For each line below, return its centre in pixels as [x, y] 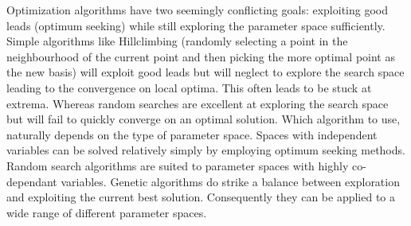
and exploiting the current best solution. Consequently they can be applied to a [201, 197]
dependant [32, 181]
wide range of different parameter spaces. [107, 212]
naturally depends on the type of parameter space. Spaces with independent [192, 134]
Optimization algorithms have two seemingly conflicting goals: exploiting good [198, 10]
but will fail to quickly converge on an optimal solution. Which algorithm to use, [204, 119]
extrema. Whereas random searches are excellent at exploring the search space [198, 103]
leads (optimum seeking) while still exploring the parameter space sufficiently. [196, 25]
